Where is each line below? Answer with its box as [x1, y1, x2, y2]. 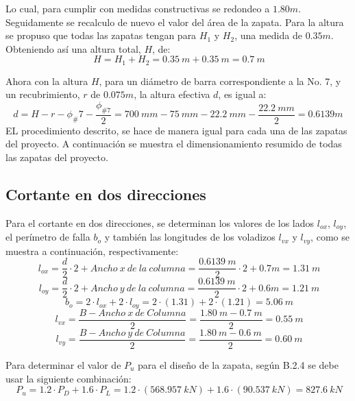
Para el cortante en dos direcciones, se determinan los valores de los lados [5, 215, 315, 230]
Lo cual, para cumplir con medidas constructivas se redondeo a [5, 1, 270, 15]
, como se [310, 230, 350, 244]
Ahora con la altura [5, 73, 88, 88]
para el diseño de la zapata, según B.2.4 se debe [138, 358, 339, 372]
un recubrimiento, [5, 87, 80, 101]
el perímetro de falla [5, 230, 90, 244]
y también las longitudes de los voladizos [104, 230, 276, 244]
